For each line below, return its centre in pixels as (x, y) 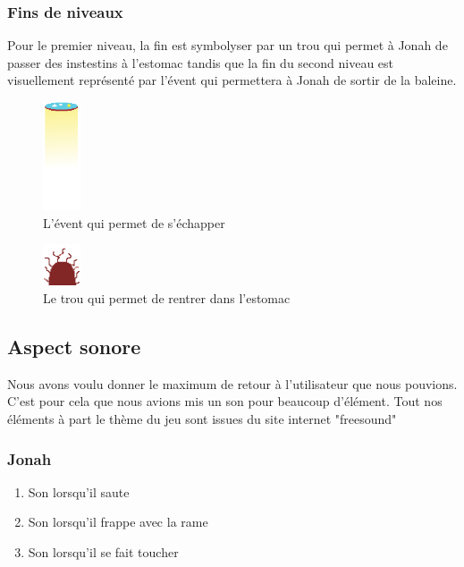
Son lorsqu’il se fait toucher (103, 552)
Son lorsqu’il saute (79, 491)
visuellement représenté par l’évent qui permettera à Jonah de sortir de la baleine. (232, 80)
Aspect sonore (74, 347)
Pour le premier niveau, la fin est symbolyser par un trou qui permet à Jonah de (228, 45)
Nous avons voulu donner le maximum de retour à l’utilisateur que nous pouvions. (232, 383)
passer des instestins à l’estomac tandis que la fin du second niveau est (201, 62)
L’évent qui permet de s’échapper (134, 222)
